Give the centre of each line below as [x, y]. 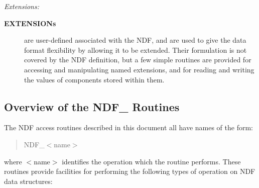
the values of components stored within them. [94, 79]
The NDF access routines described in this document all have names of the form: [128, 127]
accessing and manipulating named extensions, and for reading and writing [139, 69]
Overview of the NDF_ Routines [92, 106]
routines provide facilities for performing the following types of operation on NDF [130, 171]
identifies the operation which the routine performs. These [151, 161]
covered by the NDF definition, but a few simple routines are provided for [138, 60]
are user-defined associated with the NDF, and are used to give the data [135, 40]
